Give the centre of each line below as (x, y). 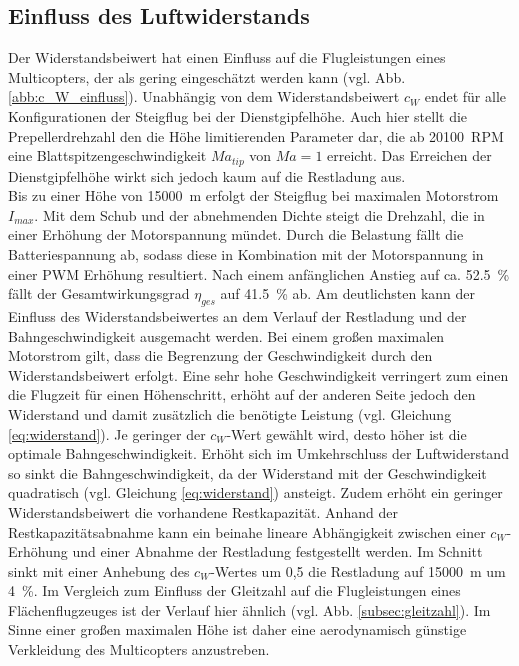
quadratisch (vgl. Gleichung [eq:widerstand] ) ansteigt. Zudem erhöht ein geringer (255, 492)
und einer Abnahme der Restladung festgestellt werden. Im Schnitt (277, 551)
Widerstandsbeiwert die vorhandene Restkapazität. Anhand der (203, 511)
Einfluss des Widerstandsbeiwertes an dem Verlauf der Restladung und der (237, 315)
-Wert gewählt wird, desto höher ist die (346, 433)
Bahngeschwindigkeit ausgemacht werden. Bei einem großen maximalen (226, 335)
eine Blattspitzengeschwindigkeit (107, 155)
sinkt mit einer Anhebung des (99, 570)
